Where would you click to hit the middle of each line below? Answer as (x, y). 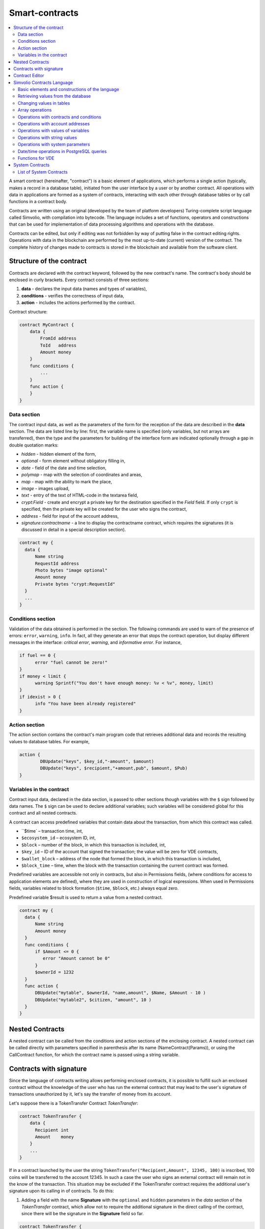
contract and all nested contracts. (43, 813)
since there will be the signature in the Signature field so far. (83, 1214)
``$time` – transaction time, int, (52, 831)
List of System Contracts (43, 172)
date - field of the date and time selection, (64, 468)
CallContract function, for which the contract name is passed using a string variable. (94, 1054)
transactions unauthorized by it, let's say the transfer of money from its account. (90, 1094)
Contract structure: (28, 312)
